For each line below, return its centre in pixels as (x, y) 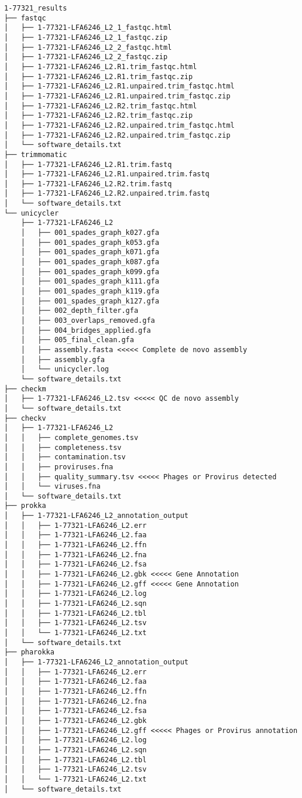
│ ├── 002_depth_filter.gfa (80, 311)
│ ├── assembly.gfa (63, 359)
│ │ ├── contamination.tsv (65, 457)
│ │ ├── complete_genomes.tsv (71, 437)
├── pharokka (29, 652)
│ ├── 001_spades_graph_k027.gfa (90, 233)
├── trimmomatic (36, 154)
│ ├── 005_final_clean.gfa (77, 340)
